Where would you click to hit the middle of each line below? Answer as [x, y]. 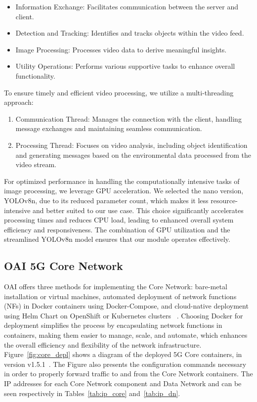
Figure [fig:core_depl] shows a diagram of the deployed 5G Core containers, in [123, 354]
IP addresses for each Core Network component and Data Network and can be [123, 383]
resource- [224, 200]
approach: [19, 102]
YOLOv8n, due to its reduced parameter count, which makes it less [106, 200]
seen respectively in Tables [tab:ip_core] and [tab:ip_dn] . [92, 393]
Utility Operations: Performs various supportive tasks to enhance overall [125, 66]
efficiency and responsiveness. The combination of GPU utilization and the [117, 229]
